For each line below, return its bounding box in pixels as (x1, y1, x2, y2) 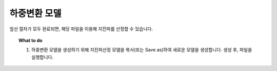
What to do (18, 37, 43, 43)
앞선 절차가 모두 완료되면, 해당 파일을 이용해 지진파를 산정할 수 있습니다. (9, 26, 153, 32)
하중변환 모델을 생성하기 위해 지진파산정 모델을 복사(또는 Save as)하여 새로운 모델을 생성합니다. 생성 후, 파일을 (31, 47, 252, 53)
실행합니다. (31, 54, 54, 60)
